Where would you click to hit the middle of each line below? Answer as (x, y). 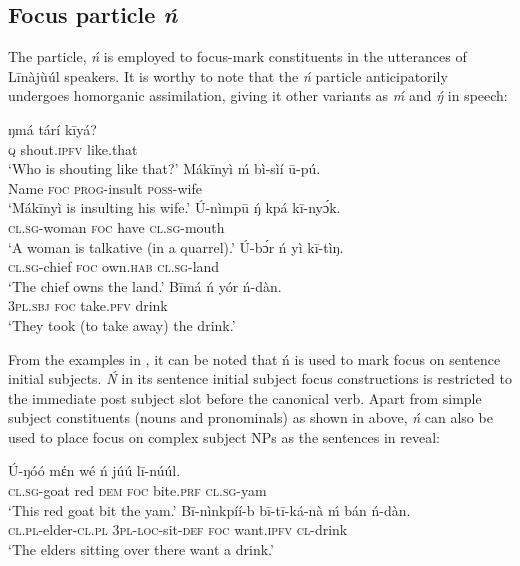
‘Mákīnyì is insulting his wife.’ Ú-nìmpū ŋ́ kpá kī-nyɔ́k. (174, 207)
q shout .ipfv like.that (73, 148)
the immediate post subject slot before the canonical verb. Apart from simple (245, 397)
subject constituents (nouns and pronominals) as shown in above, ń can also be (250, 417)
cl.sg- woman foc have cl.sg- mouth (116, 226)
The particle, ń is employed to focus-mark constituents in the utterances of (237, 56)
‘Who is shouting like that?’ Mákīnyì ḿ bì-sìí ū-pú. (164, 168)
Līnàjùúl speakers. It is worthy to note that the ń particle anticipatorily (228, 75)
